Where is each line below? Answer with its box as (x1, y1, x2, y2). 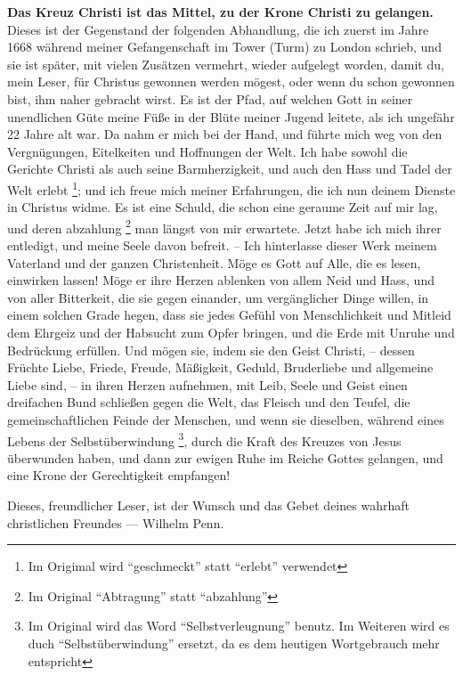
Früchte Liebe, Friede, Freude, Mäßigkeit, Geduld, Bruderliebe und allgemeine (7, 358, 434, 377)
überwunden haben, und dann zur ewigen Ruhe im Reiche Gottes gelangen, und (7, 448, 443, 467)
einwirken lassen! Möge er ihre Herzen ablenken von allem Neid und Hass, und (7, 271, 435, 289)
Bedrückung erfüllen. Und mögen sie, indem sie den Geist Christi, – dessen (7, 340, 415, 359)
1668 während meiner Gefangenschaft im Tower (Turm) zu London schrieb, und (7, 37, 442, 56)
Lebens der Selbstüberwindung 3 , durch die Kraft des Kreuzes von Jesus (7, 428, 402, 450)
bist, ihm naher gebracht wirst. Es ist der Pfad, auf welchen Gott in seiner (7, 89, 413, 108)
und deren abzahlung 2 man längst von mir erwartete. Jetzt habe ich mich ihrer (7, 216, 442, 237)
